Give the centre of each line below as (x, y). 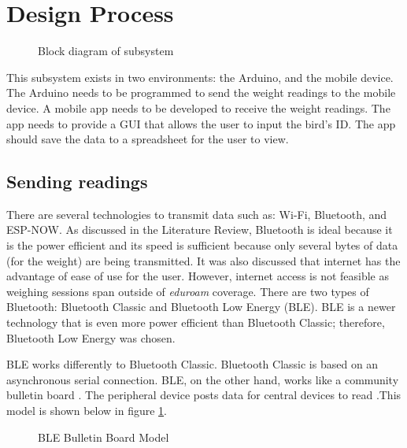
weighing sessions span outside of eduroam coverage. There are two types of (188, 291)
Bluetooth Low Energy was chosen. (91, 337)
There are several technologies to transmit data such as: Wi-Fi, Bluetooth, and (197, 214)
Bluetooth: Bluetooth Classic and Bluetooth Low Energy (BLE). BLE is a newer (201, 307)
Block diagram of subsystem (106, 51)
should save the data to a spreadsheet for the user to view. (148, 139)
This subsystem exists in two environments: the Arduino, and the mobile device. (200, 77)
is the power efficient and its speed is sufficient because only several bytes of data (202, 245)
